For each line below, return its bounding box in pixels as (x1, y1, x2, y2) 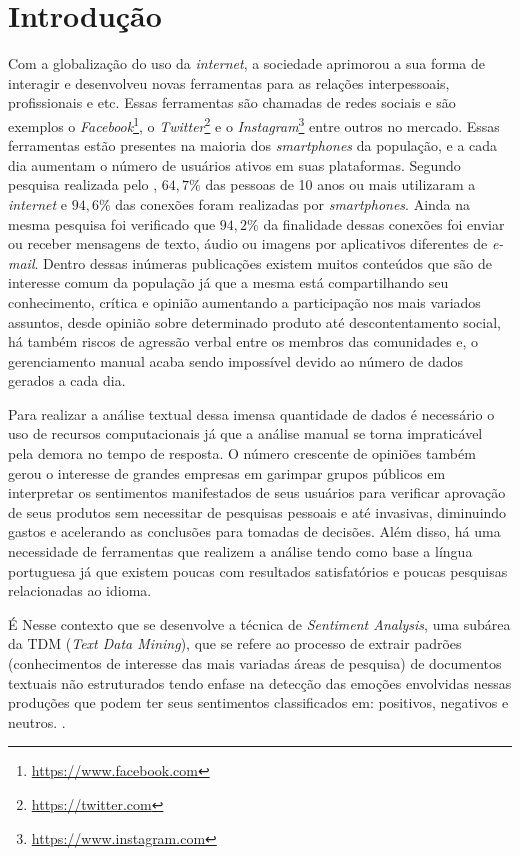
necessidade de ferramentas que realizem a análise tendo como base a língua (8, 541, 473, 562)
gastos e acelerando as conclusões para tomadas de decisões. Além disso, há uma (8, 521, 501, 542)
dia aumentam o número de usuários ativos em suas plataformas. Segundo (8, 154, 461, 175)
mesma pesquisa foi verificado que (8, 213, 216, 234)
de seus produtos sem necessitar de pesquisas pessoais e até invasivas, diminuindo (8, 501, 507, 522)
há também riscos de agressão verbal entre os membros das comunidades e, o (8, 331, 479, 352)
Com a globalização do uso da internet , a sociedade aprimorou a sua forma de (8, 53, 486, 74)
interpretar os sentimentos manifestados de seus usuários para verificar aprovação (8, 482, 506, 503)
